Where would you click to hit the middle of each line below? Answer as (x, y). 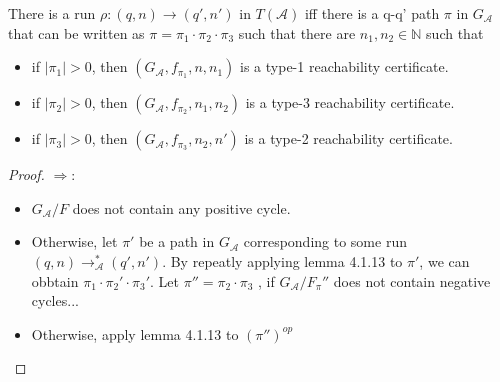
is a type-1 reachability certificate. (344, 66)
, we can (444, 260)
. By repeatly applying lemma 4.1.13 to (282, 260)
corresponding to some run (325, 241)
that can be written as (76, 32)
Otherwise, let (74, 241)
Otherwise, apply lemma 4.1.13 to (135, 333)
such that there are (297, 32)
